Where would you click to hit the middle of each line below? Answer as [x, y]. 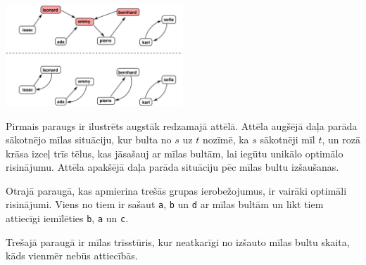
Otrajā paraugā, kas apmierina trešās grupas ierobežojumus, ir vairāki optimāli [176, 190]
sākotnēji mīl [288, 140]
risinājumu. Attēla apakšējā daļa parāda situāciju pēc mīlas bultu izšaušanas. [172, 167]
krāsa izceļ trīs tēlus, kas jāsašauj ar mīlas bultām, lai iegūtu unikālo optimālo [175, 153]
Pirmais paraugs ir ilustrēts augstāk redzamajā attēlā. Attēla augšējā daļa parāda [182, 125]
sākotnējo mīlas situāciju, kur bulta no [89, 140]
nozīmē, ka [226, 140]
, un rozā [341, 140]
